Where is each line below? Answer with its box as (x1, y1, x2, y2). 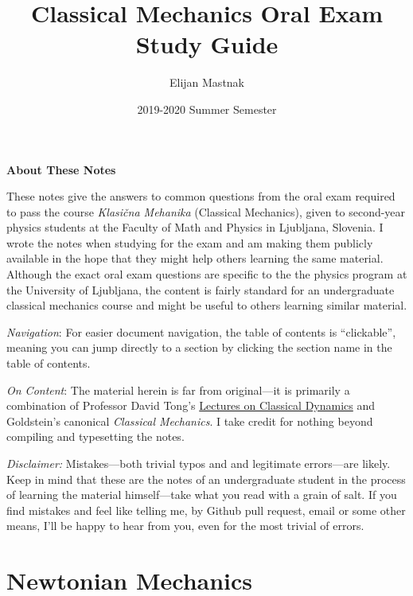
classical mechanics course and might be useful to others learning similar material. (6, 297, 407, 314)
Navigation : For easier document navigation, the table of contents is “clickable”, (6, 323, 396, 340)
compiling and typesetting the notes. (6, 428, 185, 445)
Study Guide (135, 28, 279, 60)
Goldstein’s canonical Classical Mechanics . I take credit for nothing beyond (6, 412, 373, 429)
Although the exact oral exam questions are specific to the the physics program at (6, 266, 407, 282)
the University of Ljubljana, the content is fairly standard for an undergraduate (6, 281, 395, 298)
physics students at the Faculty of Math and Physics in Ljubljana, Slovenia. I (6, 219, 384, 236)
